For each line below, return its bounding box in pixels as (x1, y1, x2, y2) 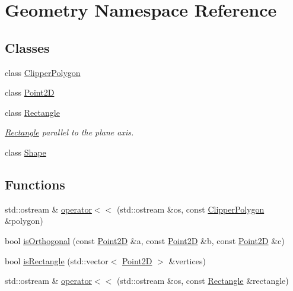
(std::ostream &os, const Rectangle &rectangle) (116, 274, 289, 287)
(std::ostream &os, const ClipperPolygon (116, 203, 265, 215)
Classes (5, 38, 50, 56)
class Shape (5, 145, 46, 158)
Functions (5, 175, 65, 193)
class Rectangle (5, 106, 60, 118)
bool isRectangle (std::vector (5, 254, 109, 267)
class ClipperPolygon (5, 66, 81, 78)
